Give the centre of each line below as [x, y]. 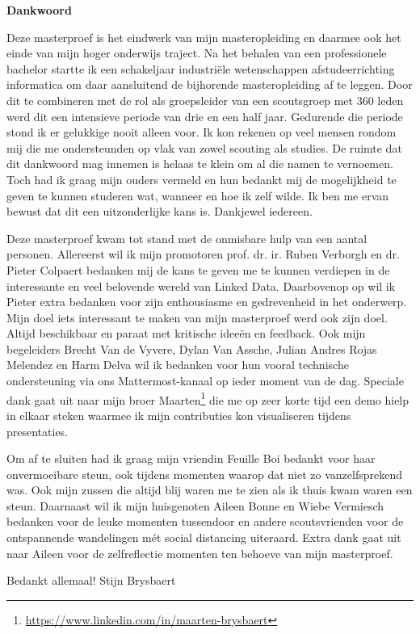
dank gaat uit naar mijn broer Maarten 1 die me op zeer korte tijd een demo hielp [208, 398]
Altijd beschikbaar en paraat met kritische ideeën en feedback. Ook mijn [186, 333]
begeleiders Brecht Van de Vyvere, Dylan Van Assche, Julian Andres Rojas [192, 348]
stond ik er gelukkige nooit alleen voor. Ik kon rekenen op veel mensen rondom [202, 132]
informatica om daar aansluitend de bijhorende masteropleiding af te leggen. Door [210, 84]
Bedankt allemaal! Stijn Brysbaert [91, 580]
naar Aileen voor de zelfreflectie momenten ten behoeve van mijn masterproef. [200, 553]
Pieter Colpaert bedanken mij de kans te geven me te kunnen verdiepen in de [198, 269]
